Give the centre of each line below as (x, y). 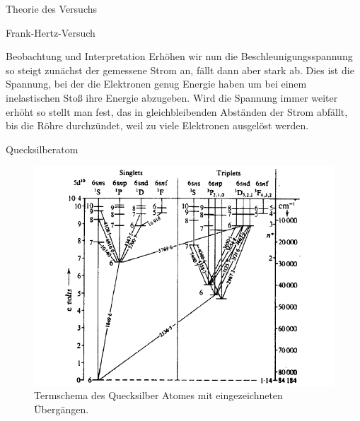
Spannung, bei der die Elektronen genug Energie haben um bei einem (156, 84)
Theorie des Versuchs (52, 8)
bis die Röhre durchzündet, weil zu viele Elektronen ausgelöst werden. (157, 125)
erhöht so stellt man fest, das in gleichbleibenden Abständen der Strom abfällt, (177, 111)
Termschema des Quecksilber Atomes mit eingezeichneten (158, 395)
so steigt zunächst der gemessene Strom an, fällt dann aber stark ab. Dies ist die (180, 70)
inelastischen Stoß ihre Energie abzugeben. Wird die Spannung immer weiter (172, 97)
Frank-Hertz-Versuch (51, 32)
